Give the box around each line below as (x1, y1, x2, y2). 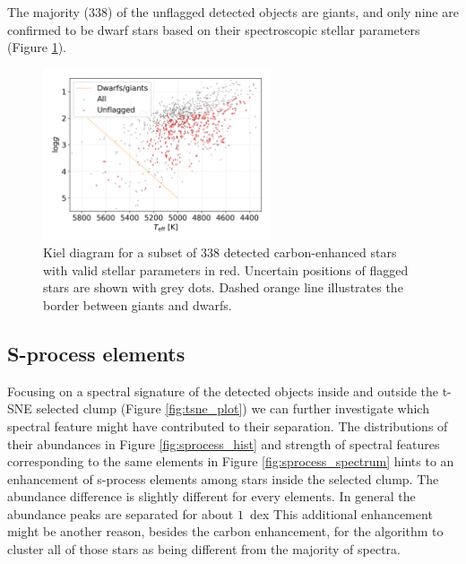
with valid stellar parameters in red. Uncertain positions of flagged (43, 260, 409, 279)
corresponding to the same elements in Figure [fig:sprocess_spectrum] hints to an (7, 452, 454, 471)
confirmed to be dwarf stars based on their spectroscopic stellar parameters (7, 20, 420, 39)
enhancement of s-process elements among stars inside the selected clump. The (7, 469, 439, 488)
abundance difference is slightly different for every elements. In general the (7, 487, 416, 506)
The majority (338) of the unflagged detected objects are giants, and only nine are (7, 3, 459, 21)
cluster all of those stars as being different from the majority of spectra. (7, 540, 401, 559)
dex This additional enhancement (249, 504, 433, 523)
